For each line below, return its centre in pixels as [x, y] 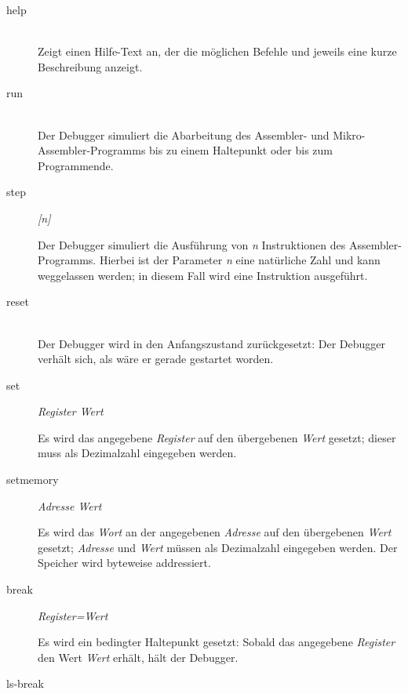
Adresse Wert [70, 505]
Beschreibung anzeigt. [90, 66]
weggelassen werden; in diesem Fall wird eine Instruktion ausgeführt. [203, 275]
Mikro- [349, 134]
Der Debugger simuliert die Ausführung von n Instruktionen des [192, 244]
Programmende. [76, 165]
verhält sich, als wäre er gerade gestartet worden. [156, 359]
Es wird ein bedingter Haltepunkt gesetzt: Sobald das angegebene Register [217, 642]
